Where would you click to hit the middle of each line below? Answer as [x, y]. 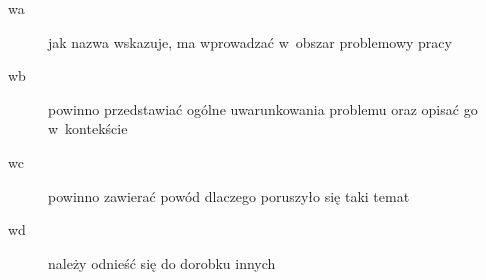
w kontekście [88, 128]
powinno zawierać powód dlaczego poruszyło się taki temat [229, 195]
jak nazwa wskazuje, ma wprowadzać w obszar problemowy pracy [250, 41]
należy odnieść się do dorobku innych [162, 262]
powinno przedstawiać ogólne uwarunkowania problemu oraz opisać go [263, 108]
